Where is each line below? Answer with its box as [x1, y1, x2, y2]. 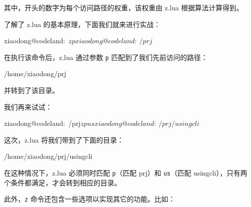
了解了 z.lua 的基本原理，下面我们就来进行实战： [4, 19, 161, 29]
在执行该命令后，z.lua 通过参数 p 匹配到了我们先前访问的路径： [4, 52, 208, 62]
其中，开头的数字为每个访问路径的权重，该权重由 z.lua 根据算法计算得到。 [4, 2, 244, 12]
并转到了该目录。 [4, 85, 59, 95]
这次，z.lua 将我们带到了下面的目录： [4, 134, 124, 145]
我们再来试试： [4, 101, 52, 112]
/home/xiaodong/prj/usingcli [4, 151, 93, 161]
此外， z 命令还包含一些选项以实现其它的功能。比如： [4, 194, 175, 204]
